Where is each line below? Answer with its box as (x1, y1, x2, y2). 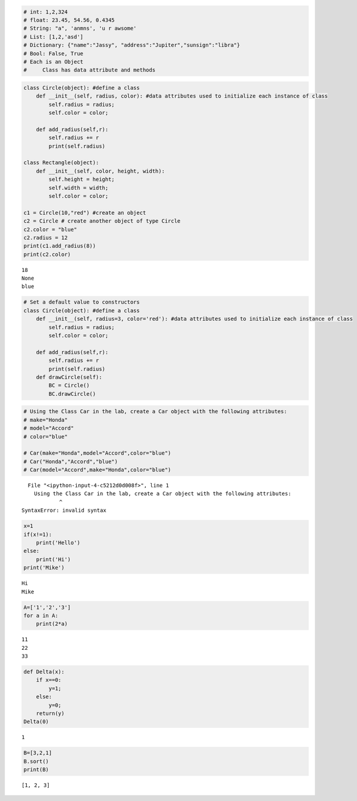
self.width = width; (48, 184, 109, 191)
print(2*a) (36, 621, 68, 627)
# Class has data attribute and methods (23, 67, 156, 74)
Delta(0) (23, 718, 49, 725)
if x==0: (36, 677, 62, 684)
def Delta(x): (23, 668, 65, 675)
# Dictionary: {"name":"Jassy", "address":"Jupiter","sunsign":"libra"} (23, 42, 240, 49)
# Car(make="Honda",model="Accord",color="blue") (23, 450, 171, 456)
